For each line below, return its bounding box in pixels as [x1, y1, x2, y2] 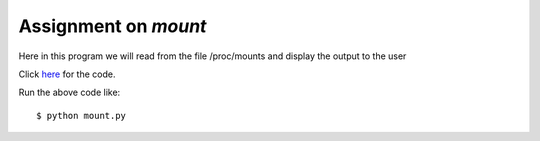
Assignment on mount [18, 15, 207, 37]
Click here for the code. [18, 68, 116, 80]
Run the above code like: [18, 86, 121, 99]
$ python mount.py [36, 110, 127, 121]
